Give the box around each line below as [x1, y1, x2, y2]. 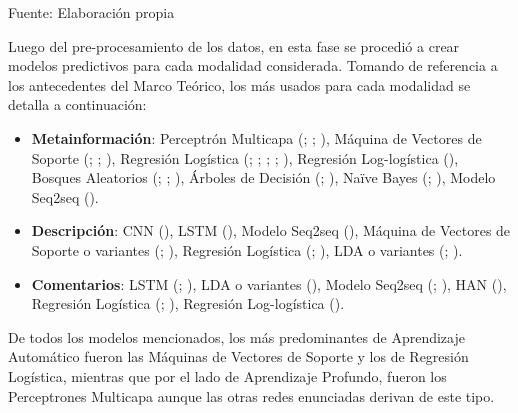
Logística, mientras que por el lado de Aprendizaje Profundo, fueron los [8, 365, 447, 386]
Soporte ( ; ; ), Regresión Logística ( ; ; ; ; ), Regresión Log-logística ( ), [31, 147, 459, 168]
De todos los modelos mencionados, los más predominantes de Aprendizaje [8, 326, 465, 347]
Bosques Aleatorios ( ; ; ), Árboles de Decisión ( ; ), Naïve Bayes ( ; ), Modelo [31, 167, 496, 188]
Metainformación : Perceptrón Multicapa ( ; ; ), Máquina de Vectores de [31, 127, 482, 148]
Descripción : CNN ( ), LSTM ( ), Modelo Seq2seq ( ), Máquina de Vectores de [31, 220, 511, 241]
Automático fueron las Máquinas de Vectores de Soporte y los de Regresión [8, 346, 469, 367]
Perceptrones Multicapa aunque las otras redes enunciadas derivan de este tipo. [8, 385, 495, 406]
